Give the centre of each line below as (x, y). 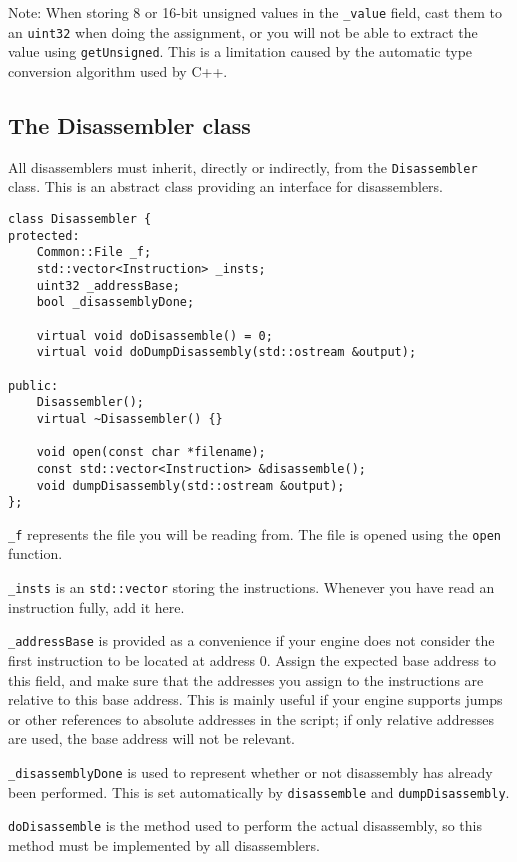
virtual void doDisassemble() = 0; (154, 335)
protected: (44, 235)
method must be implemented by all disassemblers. (164, 844)
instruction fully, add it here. (96, 606)
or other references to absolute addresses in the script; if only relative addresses (251, 718)
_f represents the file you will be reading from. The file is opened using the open (254, 533)
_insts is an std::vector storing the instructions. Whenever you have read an (251, 587)
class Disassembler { (80, 219)
